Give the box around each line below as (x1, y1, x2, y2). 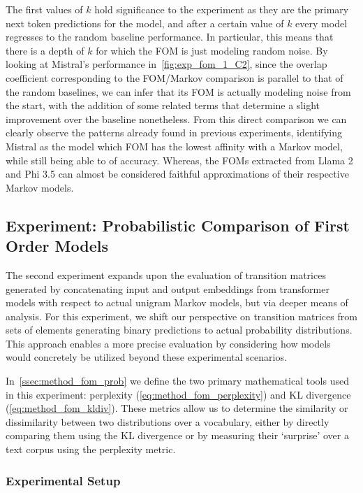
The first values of (6, 2, 83, 16)
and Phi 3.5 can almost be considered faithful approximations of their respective (6, 166, 349, 181)
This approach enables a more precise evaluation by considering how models (6, 336, 331, 350)
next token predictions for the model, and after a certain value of (6, 15, 284, 30)
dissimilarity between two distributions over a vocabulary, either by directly (6, 414, 329, 429)
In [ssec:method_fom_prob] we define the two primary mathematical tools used (6, 373, 349, 388)
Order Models (6, 235, 108, 257)
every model (295, 15, 348, 30)
